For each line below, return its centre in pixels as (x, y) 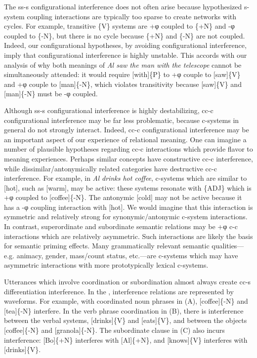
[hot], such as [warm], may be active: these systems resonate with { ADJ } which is (128, 187)
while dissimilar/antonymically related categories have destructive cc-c (110, 168)
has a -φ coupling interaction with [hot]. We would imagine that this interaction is (128, 207)
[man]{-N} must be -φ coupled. (51, 94)
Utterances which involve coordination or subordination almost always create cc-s (128, 282)
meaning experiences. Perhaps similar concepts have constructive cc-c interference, (128, 158)
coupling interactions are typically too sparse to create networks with (132, 16)
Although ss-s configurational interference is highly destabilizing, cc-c (109, 110)
